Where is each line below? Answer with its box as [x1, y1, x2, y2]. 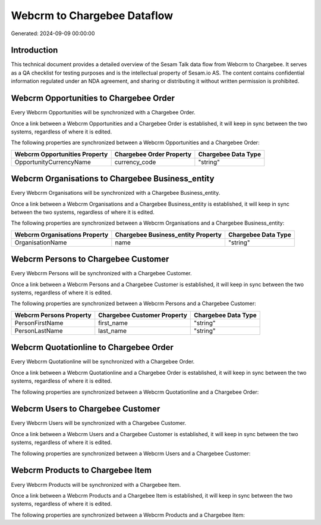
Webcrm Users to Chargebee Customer [11, 404, 160, 414]
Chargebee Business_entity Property [115, 230, 222, 238]
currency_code [114, 158, 156, 166]
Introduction [11, 45, 58, 55]
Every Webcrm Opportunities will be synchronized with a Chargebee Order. [11, 109, 196, 116]
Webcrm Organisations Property [14, 230, 109, 238]
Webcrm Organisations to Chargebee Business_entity [11, 173, 215, 184]
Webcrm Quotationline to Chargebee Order [11, 343, 174, 353]
